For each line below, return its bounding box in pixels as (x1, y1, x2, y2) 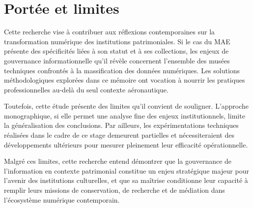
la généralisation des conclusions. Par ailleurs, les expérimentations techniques (4, 120, 239, 130)
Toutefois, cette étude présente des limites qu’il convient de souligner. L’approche (4, 101, 249, 111)
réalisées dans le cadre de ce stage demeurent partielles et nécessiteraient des (4, 130, 234, 140)
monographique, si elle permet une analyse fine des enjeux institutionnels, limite (4, 110, 245, 120)
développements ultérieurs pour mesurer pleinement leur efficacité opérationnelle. (4, 139, 248, 149)
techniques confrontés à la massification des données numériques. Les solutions (4, 65, 240, 75)
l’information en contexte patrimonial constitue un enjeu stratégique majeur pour (4, 165, 249, 176)
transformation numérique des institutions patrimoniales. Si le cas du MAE (4, 36, 230, 46)
